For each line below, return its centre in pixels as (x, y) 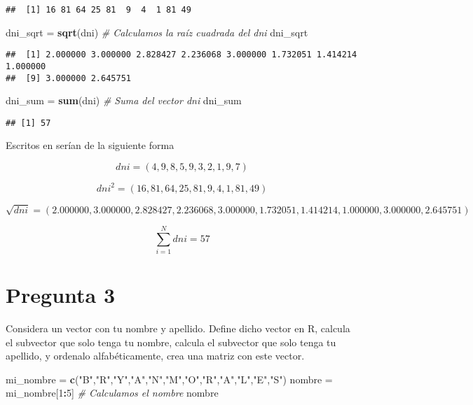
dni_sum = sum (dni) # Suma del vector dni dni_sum (124, 100)
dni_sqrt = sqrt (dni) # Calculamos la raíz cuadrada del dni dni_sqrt (157, 32)
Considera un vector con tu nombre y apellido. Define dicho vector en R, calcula (178, 328)
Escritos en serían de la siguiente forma (90, 145)
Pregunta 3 (61, 295)
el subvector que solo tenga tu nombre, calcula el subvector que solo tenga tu (171, 342)
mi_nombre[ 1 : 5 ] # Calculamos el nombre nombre (112, 393)
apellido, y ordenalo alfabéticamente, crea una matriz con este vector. (155, 356)
